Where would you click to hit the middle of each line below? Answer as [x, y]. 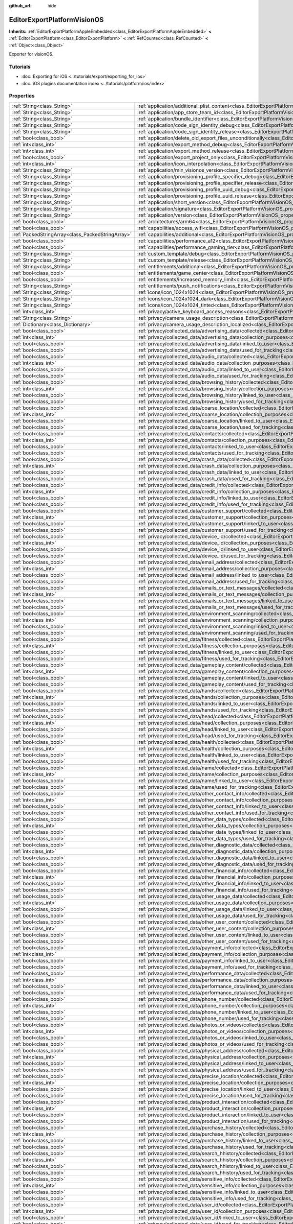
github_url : [20, 6]
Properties [22, 96]
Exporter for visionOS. [31, 54]
